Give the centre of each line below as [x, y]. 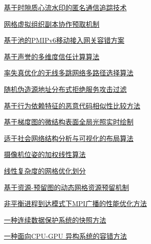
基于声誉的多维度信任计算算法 [52, 56]
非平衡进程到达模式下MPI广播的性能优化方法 [75, 203]
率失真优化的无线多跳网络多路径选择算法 [69, 73]
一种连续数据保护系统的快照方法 [55, 219]
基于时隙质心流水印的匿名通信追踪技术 [65, 7]
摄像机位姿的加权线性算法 [45, 154]
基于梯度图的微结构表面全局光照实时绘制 [69, 122]
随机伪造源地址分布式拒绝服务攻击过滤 [65, 89]
